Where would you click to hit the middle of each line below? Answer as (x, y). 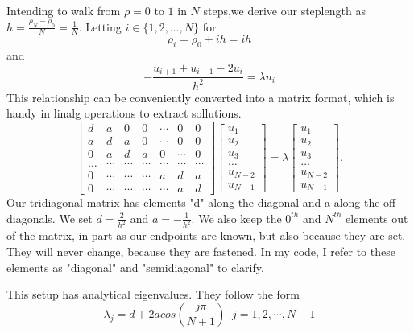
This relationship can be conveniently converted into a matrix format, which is (201, 97)
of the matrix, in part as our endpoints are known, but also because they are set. (206, 235)
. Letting (100, 26)
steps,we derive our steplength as (284, 10)
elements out (377, 218)
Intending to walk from (64, 10)
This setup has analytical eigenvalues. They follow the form (153, 294)
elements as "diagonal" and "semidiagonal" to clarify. (135, 267)
